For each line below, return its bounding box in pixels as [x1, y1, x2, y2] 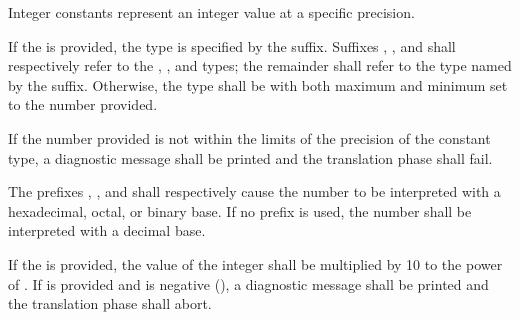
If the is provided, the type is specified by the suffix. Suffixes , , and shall [8, 35, 456, 56]
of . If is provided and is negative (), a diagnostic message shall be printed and [8, 273, 489, 294]
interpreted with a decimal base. [8, 220, 206, 241]
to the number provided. [8, 94, 158, 115]
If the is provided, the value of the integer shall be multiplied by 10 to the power [8, 253, 503, 274]
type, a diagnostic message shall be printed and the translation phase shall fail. [8, 147, 493, 168]
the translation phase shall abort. [8, 293, 212, 314]
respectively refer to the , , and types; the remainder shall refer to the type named [8, 55, 512, 76]
